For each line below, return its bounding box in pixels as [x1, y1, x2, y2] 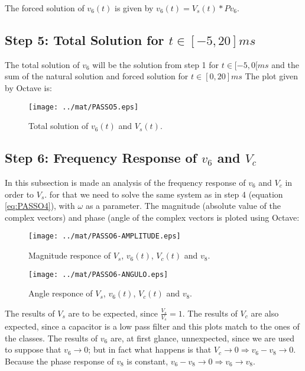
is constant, [126, 354, 168, 367]
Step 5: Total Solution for [5, 30, 164, 49]
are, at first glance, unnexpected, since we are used [110, 331, 294, 344]
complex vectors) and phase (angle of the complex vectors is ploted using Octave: [5, 211, 300, 223]
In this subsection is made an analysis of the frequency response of [5, 176, 246, 189]
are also [251, 307, 279, 319]
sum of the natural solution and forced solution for [5, 70, 189, 82]
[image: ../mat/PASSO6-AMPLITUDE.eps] [28, 232, 181, 241]
